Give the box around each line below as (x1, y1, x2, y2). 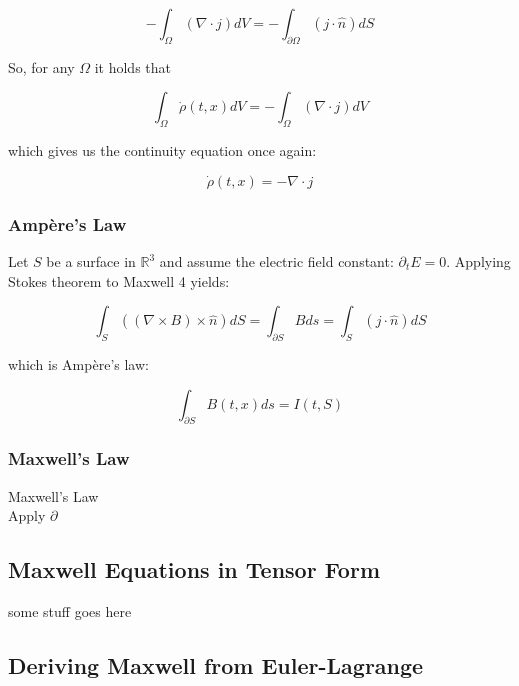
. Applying (446, 251, 511, 271)
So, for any (8, 56, 75, 77)
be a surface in (46, 251, 136, 271)
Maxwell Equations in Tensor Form (8, 554, 381, 585)
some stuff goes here (8, 600, 132, 621)
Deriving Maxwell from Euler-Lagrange (8, 649, 424, 680)
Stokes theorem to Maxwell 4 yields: (8, 270, 230, 291)
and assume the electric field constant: (159, 251, 394, 271)
